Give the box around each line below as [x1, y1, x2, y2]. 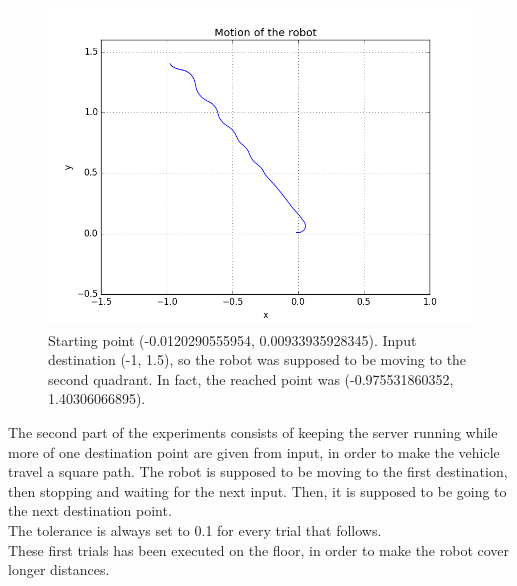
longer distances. [8, 559, 110, 580]
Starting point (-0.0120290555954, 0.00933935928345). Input [48, 329, 417, 350]
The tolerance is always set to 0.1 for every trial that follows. [8, 519, 382, 540]
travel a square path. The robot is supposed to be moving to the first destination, [8, 461, 508, 482]
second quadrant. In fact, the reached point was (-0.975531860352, [48, 368, 454, 389]
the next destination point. [8, 500, 172, 521]
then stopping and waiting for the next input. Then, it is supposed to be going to [8, 480, 507, 501]
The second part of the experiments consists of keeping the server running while [8, 421, 498, 442]
